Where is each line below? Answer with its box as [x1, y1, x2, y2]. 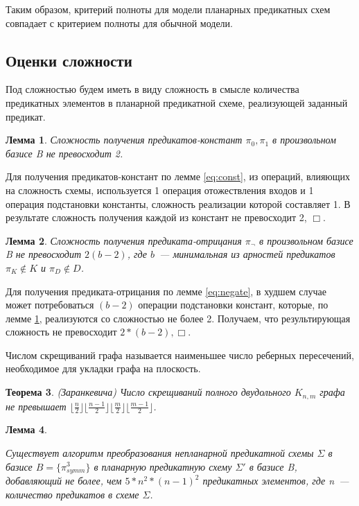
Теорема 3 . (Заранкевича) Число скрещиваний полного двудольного [6, 385, 291, 399]
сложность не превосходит [6, 324, 117, 339]
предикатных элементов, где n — [202, 473, 349, 487]
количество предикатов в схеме [6, 487, 139, 501]
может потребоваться [6, 297, 94, 312]
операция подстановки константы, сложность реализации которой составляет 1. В [6, 196, 351, 211]
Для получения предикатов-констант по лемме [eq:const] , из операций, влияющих [6, 169, 351, 184]
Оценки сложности [6, 49, 132, 71]
